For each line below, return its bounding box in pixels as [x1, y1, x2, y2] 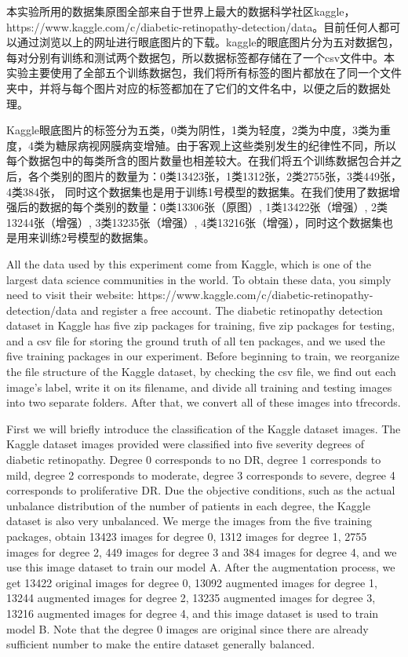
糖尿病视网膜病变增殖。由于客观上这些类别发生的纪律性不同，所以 [55, 137, 396, 153]
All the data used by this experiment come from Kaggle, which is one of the [6, 255, 371, 272]
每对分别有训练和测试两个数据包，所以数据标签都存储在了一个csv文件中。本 [6, 49, 395, 65]
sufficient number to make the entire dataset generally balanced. [6, 636, 315, 652]
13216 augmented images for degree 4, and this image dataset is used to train [6, 604, 379, 621]
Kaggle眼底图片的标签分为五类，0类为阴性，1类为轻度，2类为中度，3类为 [6, 122, 380, 138]
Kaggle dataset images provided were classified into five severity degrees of [6, 436, 364, 452]
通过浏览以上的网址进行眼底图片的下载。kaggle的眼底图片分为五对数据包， [16, 34, 399, 50]
